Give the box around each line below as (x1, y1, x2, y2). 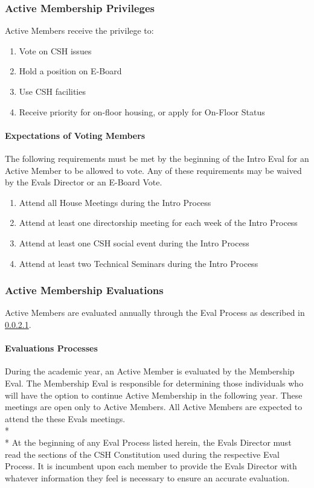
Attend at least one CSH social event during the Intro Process (19, 236, 249, 249)
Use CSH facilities (19, 85, 86, 97)
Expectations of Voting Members (5, 129, 146, 141)
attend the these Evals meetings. (5, 412, 126, 425)
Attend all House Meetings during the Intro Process (19, 196, 211, 208)
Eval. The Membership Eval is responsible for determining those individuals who (5, 376, 304, 389)
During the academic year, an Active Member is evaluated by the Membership (5, 365, 295, 377)
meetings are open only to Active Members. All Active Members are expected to (5, 400, 303, 413)
